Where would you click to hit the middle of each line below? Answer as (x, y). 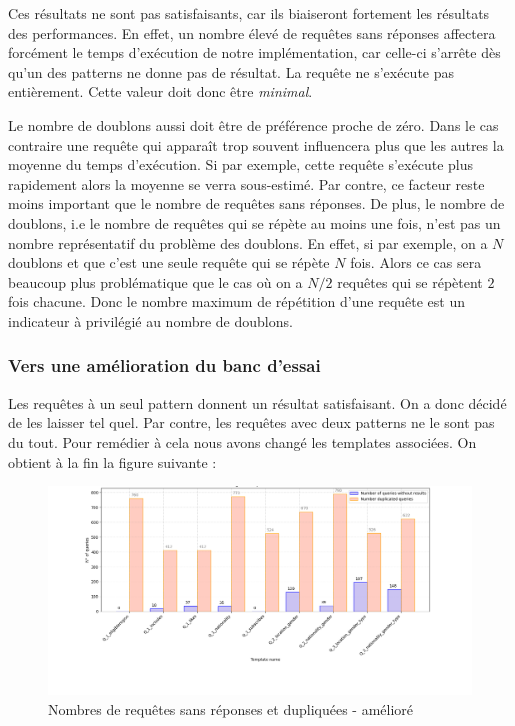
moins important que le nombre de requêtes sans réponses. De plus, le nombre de (256, 203)
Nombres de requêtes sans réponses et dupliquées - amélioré (231, 708)
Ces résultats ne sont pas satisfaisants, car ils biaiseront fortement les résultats (249, 13)
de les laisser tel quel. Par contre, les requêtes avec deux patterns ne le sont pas (251, 422)
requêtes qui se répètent (410, 281)
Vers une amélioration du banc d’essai (164, 365)
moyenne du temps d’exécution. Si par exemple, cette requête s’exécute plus (240, 164)
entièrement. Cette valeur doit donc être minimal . (160, 91)
